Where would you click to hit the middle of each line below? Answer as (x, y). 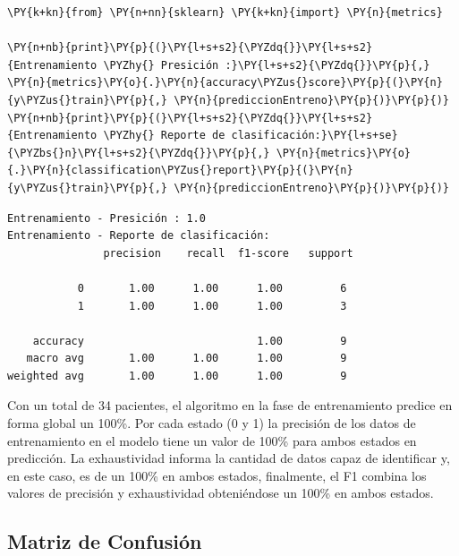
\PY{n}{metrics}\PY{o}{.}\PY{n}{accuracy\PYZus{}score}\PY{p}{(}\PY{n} (225, 83)
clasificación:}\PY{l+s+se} (314, 136)
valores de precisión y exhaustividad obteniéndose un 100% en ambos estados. (221, 493)
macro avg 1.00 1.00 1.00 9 (187, 359)
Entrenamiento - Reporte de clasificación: (139, 236)
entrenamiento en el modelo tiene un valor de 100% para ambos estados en (212, 440)
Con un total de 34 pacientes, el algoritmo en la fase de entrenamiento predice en (230, 405)
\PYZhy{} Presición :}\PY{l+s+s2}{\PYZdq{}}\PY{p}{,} (267, 65)
